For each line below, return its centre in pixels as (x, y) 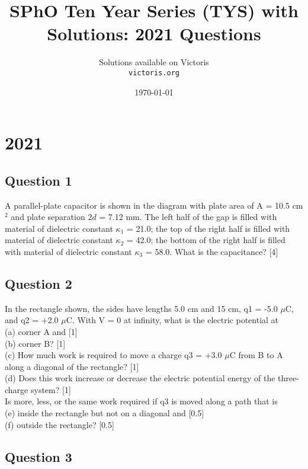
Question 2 (38, 283)
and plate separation (48, 217)
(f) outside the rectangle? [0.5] (60, 424)
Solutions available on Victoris (154, 62)
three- (288, 378)
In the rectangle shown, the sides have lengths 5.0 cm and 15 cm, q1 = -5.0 (141, 308)
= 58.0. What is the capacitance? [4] (212, 251)
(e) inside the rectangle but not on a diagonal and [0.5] (105, 413)
